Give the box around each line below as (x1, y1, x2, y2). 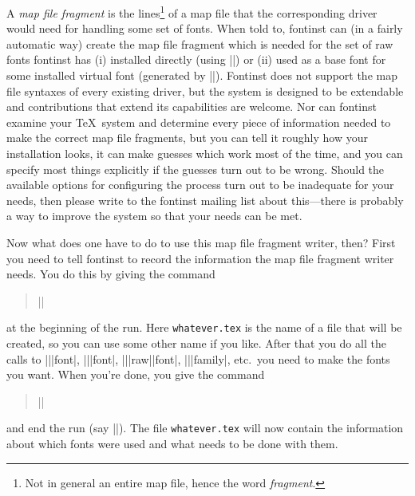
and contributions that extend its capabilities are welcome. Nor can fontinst (6, 98, 377, 115)
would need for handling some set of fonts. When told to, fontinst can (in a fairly (6, 20, 403, 37)
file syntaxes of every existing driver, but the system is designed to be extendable (6, 82, 404, 99)
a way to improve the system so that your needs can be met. (6, 207, 302, 224)
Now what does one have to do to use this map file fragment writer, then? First (6, 234, 396, 250)
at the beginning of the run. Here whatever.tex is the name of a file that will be (6, 319, 402, 336)
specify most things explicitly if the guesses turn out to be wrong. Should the (6, 160, 385, 177)
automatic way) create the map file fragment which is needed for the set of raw (6, 35, 393, 52)
